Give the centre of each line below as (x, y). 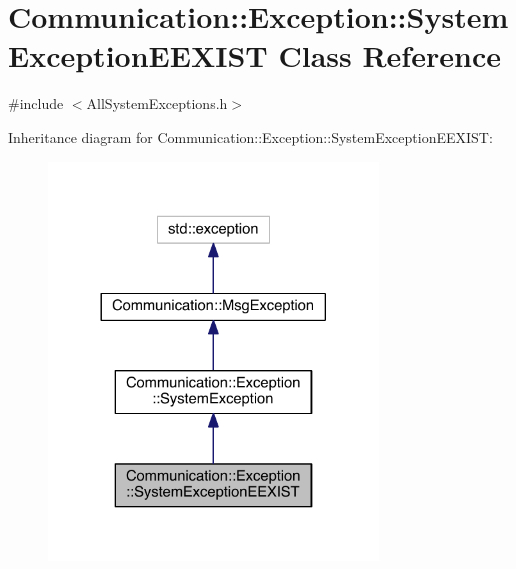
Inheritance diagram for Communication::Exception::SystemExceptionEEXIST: (250, 136)
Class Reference (389, 55)
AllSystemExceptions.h (157, 103)
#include (36, 103)
